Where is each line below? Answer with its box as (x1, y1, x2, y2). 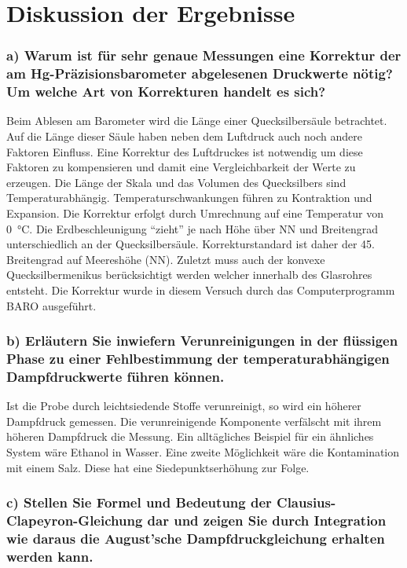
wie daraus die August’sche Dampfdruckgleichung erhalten (6, 528, 385, 548)
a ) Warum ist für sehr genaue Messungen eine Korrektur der (6, 46, 401, 65)
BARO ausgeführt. (6, 297, 97, 313)
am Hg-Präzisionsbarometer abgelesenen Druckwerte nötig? (6, 64, 393, 83)
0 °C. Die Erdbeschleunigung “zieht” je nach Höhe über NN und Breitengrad (6, 220, 379, 236)
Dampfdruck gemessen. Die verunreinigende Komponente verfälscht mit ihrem (6, 412, 382, 429)
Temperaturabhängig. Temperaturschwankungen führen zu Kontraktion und (6, 189, 372, 206)
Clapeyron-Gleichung (6, 511, 143, 530)
